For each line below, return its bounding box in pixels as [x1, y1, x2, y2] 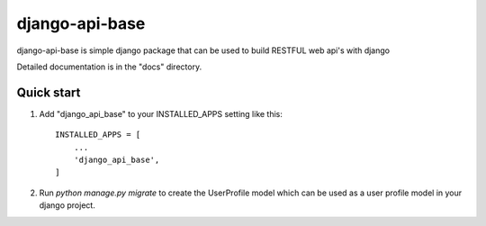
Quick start [16, 85, 81, 100]
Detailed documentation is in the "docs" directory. [16, 61, 202, 72]
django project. [39, 200, 96, 211]
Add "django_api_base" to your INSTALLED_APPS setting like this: [39, 108, 283, 119]
